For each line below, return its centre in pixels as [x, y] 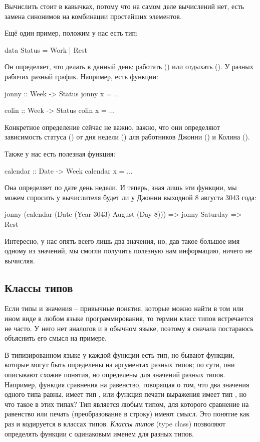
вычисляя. [20, 260]
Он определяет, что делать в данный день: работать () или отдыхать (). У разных [129, 66]
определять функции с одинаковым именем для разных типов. [99, 433]
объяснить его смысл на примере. [56, 338]
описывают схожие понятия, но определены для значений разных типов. [115, 375]
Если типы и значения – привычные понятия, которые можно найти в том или [124, 308]
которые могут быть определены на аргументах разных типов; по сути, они [120, 364]
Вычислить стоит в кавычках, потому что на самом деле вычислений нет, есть [124, 6]
